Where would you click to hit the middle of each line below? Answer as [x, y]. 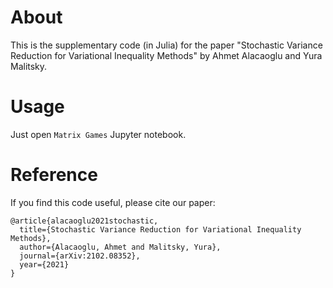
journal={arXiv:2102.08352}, [80, 256]
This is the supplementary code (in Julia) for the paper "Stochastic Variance [166, 45]
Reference [54, 175]
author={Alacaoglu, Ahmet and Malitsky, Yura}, [120, 247]
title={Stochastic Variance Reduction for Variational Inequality [160, 229]
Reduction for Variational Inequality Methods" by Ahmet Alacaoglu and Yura [166, 55]
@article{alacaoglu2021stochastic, [84, 221]
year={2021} [44, 264]
